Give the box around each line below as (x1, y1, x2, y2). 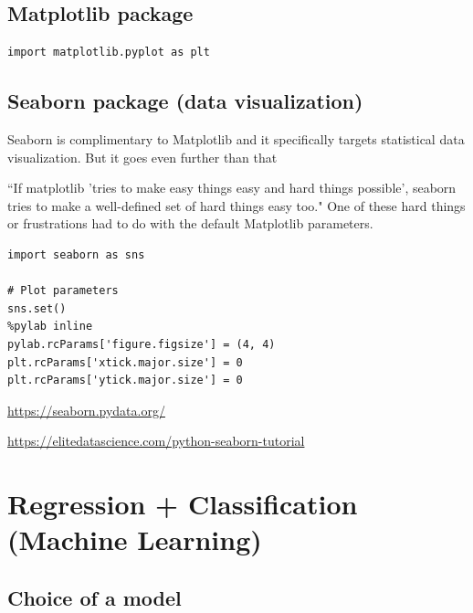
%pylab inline (7, 320, 93, 333)
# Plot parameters (7, 284, 119, 298)
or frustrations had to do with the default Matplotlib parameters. (7, 214, 373, 233)
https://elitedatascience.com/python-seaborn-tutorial (7, 431, 305, 450)
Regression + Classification (7, 485, 358, 523)
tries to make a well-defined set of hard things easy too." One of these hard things (7, 196, 466, 215)
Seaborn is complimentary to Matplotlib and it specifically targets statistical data (7, 130, 465, 148)
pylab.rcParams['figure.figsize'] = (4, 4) (7, 337, 276, 351)
